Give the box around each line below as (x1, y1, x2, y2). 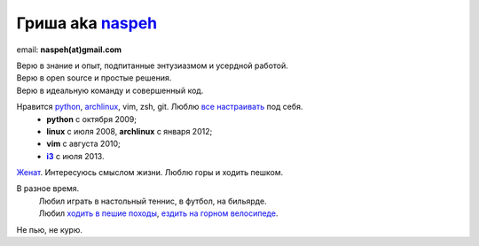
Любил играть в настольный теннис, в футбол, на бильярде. (38, 196, 267, 206)
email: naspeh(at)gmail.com (16, 44, 122, 55)
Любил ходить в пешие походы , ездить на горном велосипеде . (38, 208, 279, 219)
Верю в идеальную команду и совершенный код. (16, 85, 204, 96)
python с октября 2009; (46, 113, 137, 124)
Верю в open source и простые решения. (16, 73, 172, 83)
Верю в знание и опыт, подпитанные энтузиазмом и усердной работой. (16, 60, 288, 71)
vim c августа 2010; (46, 138, 121, 150)
